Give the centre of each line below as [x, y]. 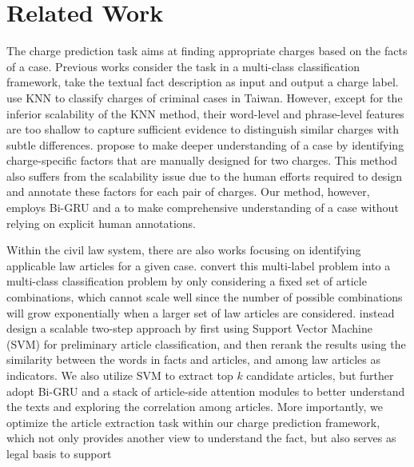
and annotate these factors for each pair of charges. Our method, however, [188, 192]
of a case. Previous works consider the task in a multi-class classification [183, 66]
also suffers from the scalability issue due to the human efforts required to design [205, 176]
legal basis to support [59, 453]
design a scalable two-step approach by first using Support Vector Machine [189, 328]
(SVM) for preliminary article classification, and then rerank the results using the [206, 343]
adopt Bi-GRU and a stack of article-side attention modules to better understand [206, 391]
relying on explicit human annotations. [101, 223]
